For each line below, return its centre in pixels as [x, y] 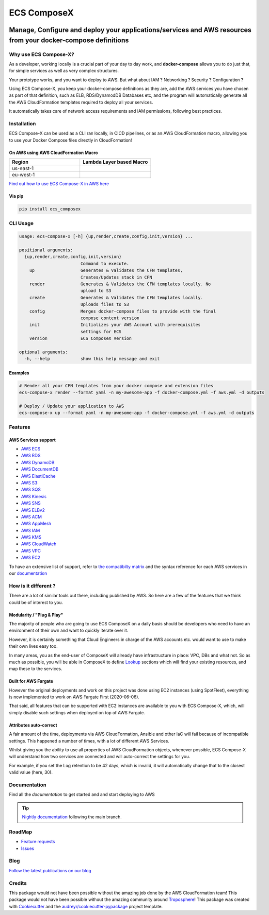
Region [20, 162]
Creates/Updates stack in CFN [116, 277]
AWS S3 [29, 483]
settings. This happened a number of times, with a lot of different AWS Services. [89, 741]
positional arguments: [46, 250]
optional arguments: [43, 352]
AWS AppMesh [36, 524]
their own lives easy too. [33, 646]
